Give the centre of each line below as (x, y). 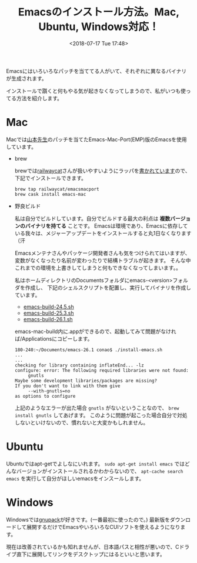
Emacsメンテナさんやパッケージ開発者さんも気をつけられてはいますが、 (102, 253)
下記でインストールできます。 (51, 178)
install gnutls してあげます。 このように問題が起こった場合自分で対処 (101, 415)
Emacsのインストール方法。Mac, (99, 12)
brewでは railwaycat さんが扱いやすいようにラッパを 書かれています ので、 (102, 171)
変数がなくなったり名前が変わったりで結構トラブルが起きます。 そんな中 (103, 260)
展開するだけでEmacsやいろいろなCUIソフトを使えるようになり (103, 527)
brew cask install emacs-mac (50, 194)
